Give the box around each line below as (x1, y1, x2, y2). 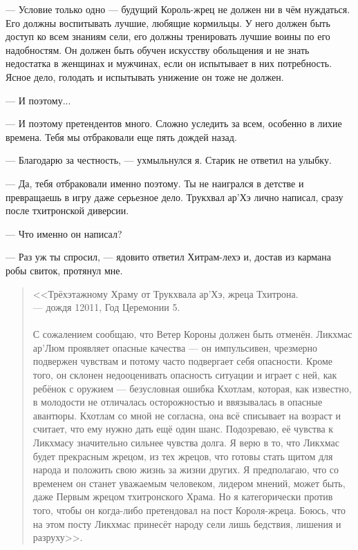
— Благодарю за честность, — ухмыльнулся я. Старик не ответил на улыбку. (6, 153, 332, 167)
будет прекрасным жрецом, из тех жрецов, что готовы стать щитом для (32, 448, 333, 463)
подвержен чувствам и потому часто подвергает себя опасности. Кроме (32, 354, 333, 368)
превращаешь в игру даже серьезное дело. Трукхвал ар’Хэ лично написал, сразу (6, 189, 343, 204)
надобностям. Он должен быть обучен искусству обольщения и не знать (6, 42, 310, 57)
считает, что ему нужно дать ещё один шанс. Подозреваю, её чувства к (32, 421, 334, 436)
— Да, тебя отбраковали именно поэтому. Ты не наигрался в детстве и (6, 176, 304, 190)
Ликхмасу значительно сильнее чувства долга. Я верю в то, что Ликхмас (32, 435, 339, 450)
